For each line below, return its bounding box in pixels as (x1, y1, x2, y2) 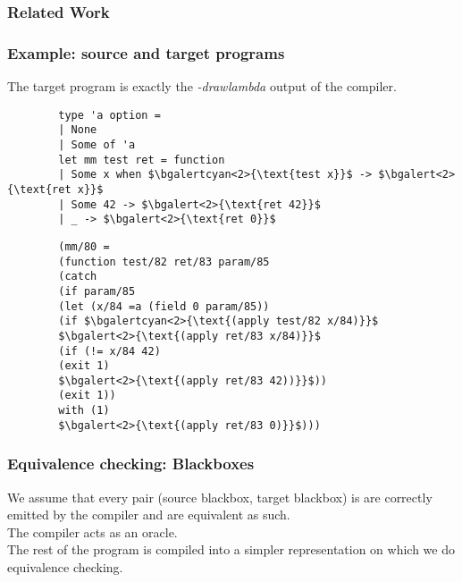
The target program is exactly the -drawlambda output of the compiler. (7, 77, 397, 96)
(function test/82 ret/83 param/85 (58, 255, 270, 268)
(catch (58, 270, 97, 283)
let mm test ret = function (58, 153, 225, 166)
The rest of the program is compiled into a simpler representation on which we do (7, 540, 456, 559)
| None (58, 123, 97, 137)
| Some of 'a (58, 138, 136, 151)
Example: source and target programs (7, 41, 285, 63)
